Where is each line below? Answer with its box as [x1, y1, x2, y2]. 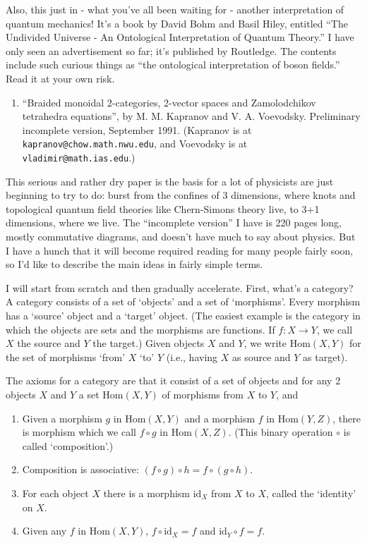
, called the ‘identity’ [266, 485, 356, 500]
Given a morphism [22, 410, 102, 425]
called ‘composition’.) [22, 438, 114, 453]
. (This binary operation [228, 425, 333, 439]
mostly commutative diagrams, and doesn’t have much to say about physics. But [6, 229, 356, 244]
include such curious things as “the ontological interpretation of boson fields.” [6, 57, 340, 72]
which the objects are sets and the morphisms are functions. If [6, 322, 275, 336]
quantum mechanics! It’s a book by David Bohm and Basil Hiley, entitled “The [6, 16, 348, 30]
